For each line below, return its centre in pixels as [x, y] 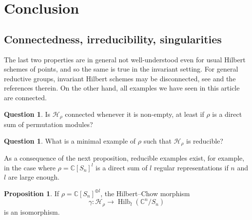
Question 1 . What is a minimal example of [70, 140]
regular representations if [191, 167]
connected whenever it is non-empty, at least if [135, 114]
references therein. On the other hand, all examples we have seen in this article [122, 88]
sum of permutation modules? [48, 124]
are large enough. [34, 177]
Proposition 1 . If [31, 193]
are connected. [25, 97]
